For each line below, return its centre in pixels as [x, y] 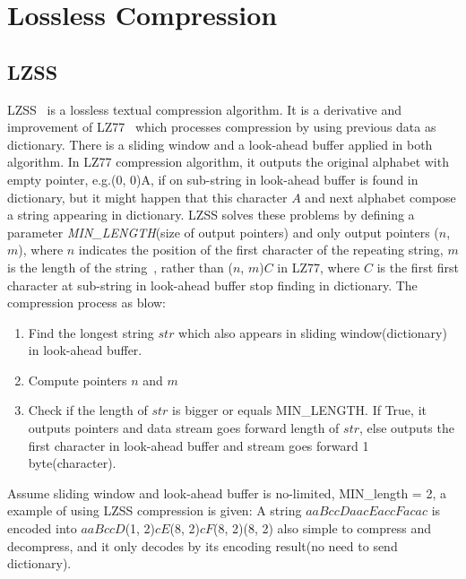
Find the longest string [91, 332]
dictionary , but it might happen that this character [147, 197]
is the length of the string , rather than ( [120, 267]
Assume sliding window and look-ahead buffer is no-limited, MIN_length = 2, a [227, 493]
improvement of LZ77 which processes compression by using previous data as [222, 127]
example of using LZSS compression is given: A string [155, 510]
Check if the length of [88, 410]
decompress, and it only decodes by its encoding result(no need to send [203, 545]
